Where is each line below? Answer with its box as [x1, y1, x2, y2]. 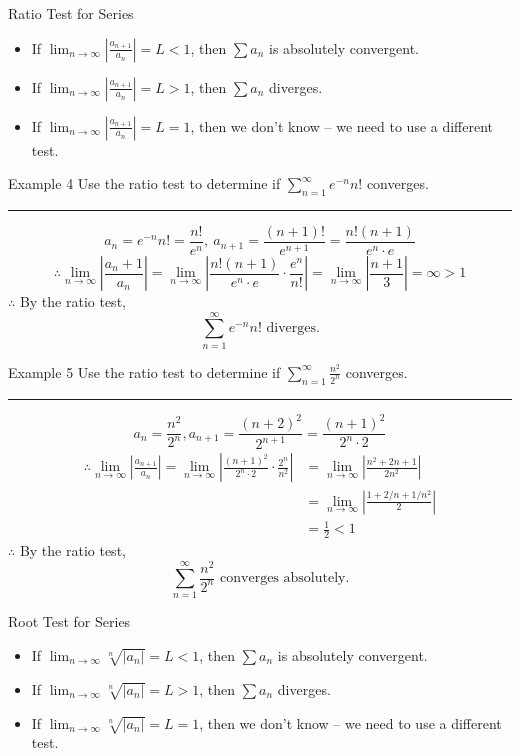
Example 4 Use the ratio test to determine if [8, 173, 281, 194]
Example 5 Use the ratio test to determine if [8, 361, 281, 382]
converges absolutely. [220, 571, 350, 586]
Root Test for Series [8, 611, 131, 632]
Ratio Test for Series [8, 3, 134, 23]
